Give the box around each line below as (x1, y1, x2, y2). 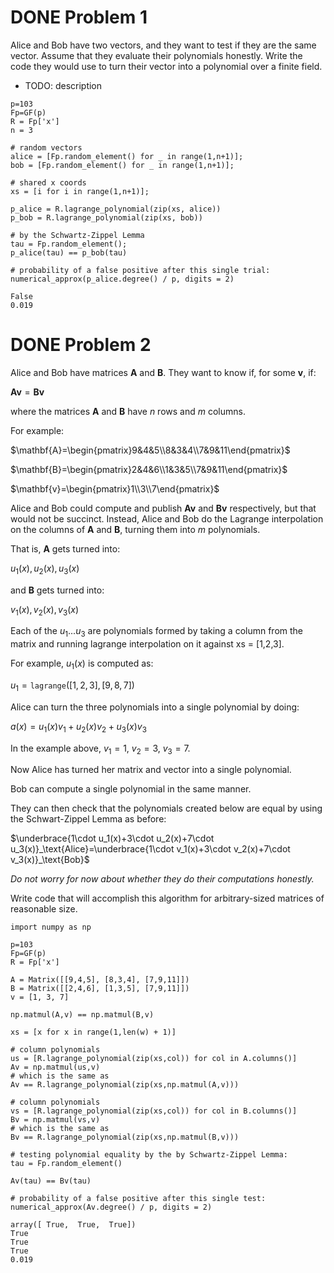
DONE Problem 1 (10, 6, 148, 29)
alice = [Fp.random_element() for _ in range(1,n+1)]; (10, 151, 244, 161)
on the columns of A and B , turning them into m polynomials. (10, 523, 261, 535)
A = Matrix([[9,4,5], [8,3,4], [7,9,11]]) (10, 975, 190, 985)
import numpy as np (10, 922, 92, 933)
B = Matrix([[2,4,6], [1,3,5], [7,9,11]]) (10, 984, 190, 994)
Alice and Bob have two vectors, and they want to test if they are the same (10, 39, 317, 51)
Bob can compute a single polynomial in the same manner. (10, 783, 252, 795)
